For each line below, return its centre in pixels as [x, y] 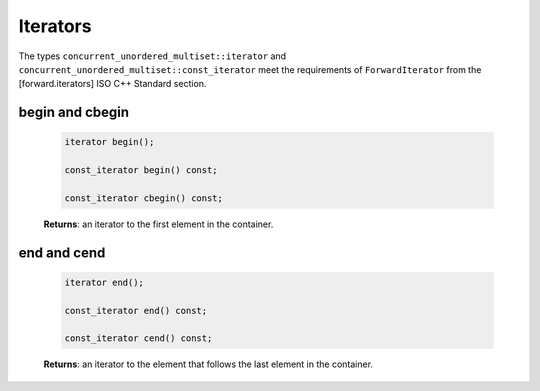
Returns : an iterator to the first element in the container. [158, 224]
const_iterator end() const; [136, 310]
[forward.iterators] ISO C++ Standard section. [112, 84]
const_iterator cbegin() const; [144, 198]
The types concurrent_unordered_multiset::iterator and [152, 56]
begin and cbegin [74, 112]
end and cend [62, 252]
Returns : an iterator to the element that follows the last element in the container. [208, 364]
